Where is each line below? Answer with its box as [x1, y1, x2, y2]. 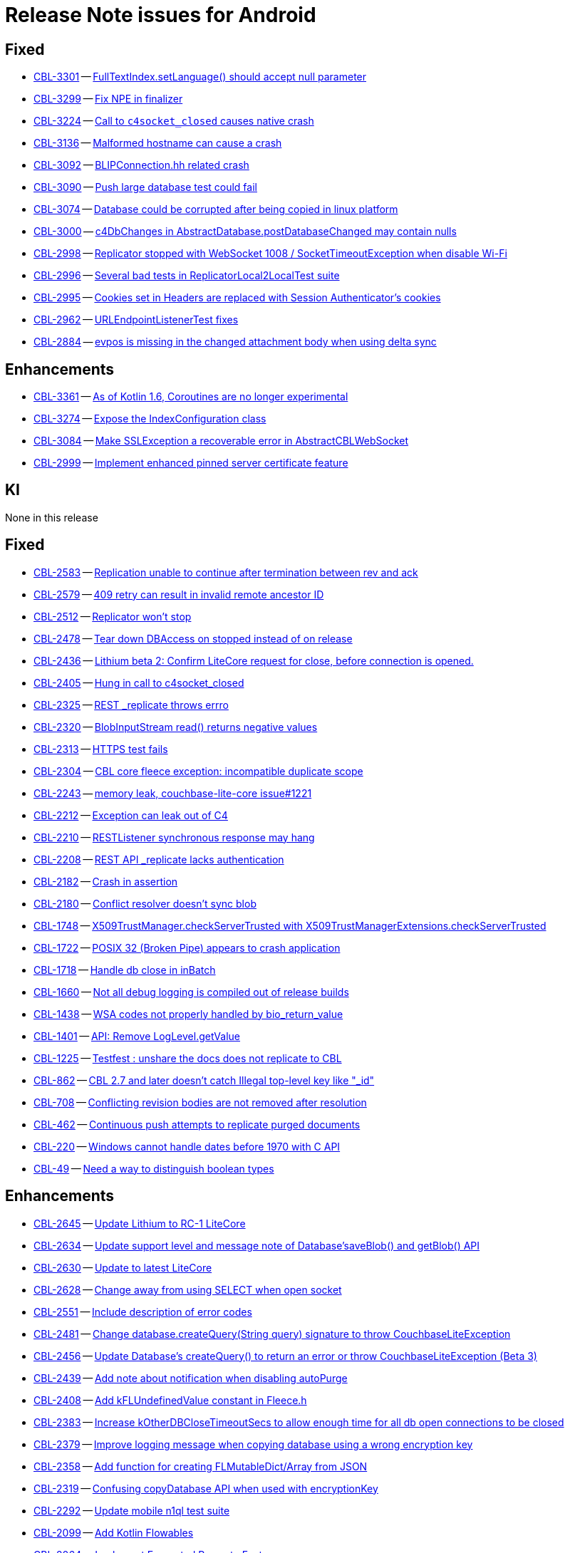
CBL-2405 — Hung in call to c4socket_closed [33, 676, 244, 689]
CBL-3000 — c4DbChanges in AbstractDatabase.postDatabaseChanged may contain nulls [33, 225, 457, 238]
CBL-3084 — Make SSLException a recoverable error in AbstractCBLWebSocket [33, 435, 409, 447]
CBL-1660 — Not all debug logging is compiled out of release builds [33, 985, 349, 998]
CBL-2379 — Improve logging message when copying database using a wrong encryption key [33, 1438, 473, 1450]
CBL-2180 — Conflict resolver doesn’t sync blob [33, 897, 256, 910]
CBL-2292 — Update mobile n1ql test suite [33, 1504, 230, 1517]
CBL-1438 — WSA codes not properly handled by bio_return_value [33, 1007, 343, 1020]
